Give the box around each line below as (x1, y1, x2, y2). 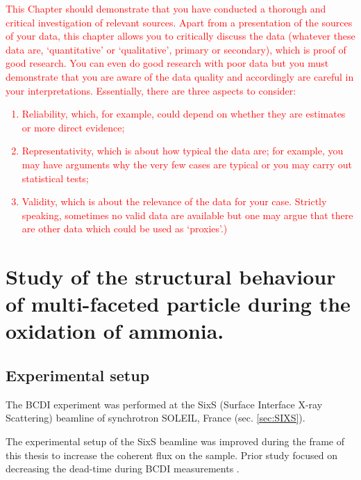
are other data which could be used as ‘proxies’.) (22, 221, 228, 236)
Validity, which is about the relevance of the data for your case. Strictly (22, 194, 327, 209)
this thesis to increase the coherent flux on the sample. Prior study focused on (6, 447, 338, 462)
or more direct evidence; (22, 120, 125, 134)
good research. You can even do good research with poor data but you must (6, 56, 329, 70)
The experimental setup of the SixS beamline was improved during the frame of (6, 434, 344, 449)
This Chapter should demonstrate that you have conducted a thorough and (6, 1, 326, 15)
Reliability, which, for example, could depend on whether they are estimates (22, 106, 346, 121)
